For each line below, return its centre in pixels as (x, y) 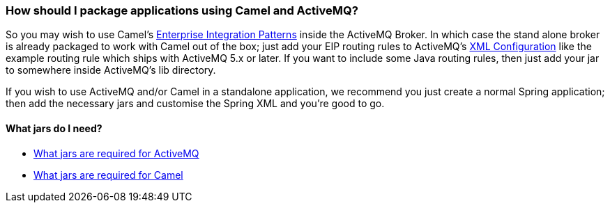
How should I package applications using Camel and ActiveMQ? (182, 10)
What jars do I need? (54, 128)
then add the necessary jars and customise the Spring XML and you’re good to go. (195, 104)
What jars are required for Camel (108, 175)
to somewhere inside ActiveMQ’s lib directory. (111, 70)
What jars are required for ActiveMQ (116, 153)
